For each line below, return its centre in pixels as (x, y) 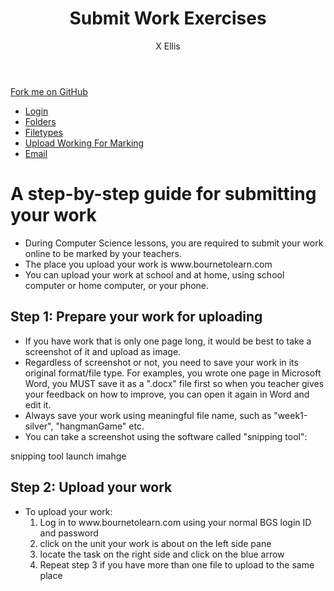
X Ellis (168, 46)
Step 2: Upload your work (91, 487)
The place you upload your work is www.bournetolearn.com (148, 264)
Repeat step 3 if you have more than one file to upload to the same (177, 564)
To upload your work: (68, 511)
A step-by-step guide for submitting (163, 194)
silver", (39, 426)
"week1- (290, 415)
